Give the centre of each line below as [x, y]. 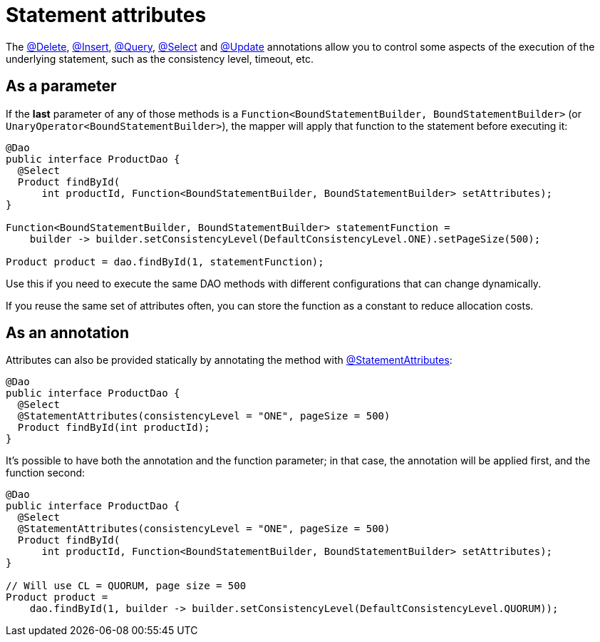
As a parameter [61, 86]
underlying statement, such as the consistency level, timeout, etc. [160, 58]
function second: [46, 473]
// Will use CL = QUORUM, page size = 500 [126, 586]
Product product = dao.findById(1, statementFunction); [165, 261]
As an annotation [67, 333]
